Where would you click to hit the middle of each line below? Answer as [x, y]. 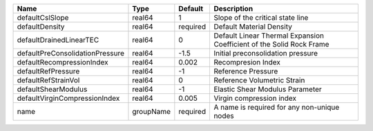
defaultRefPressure [48, 71]
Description [233, 9]
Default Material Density [253, 26]
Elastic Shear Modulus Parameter [268, 89]
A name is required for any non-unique [277, 107]
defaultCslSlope [43, 17]
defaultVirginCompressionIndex [68, 98]
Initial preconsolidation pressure [266, 53]
